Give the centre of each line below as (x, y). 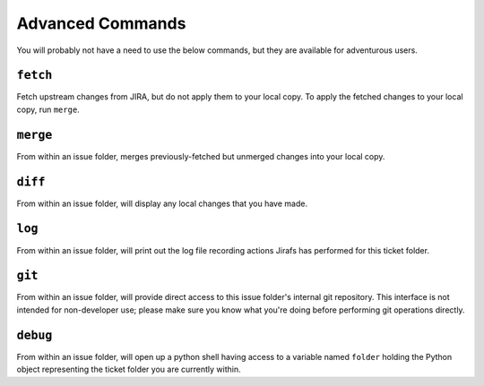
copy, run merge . (48, 109)
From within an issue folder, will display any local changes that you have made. (162, 203)
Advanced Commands (101, 23)
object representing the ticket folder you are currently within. (129, 369)
